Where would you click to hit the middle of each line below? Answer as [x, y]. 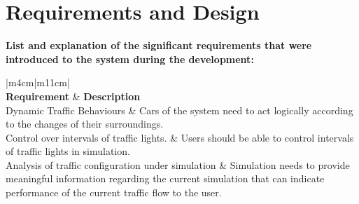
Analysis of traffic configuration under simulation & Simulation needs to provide [178, 164]
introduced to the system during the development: [130, 59]
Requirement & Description [73, 96]
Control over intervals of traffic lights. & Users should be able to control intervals [180, 137]
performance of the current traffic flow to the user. [114, 192]
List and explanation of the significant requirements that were [159, 45]
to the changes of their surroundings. [85, 124]
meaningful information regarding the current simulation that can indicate [165, 178]
